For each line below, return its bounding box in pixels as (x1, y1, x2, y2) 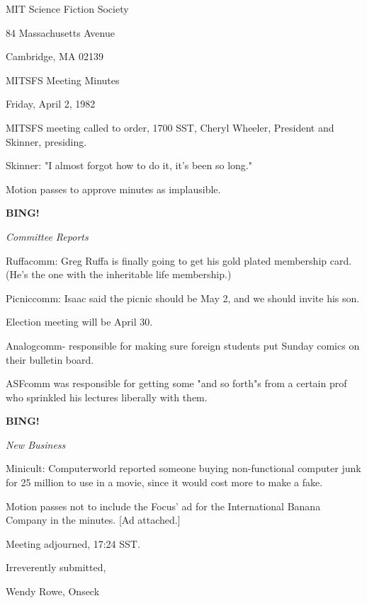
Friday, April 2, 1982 (6, 96, 96, 111)
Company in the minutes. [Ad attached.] (6, 512, 181, 527)
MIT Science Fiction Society (6, 1, 129, 16)
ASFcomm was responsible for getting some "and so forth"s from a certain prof (6, 376, 347, 391)
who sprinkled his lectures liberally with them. (6, 389, 208, 404)
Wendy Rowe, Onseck (6, 584, 100, 599)
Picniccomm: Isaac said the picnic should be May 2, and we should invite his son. (6, 290, 360, 305)
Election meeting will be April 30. (6, 314, 153, 329)
